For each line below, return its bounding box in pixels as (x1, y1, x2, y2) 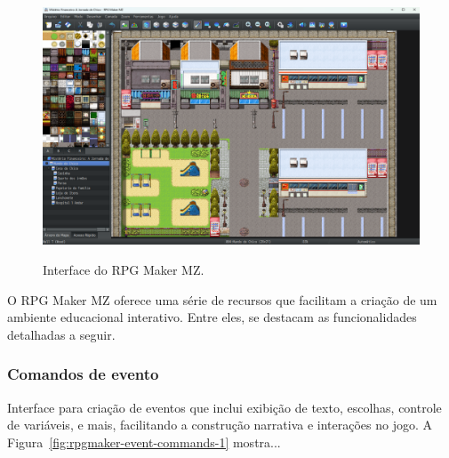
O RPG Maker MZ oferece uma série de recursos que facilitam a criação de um (7, 290, 437, 309)
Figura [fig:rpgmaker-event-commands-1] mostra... (7, 432, 281, 451)
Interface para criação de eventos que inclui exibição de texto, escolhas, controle (7, 398, 442, 416)
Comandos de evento (7, 363, 159, 385)
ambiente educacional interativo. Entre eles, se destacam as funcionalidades (7, 308, 417, 326)
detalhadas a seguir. (7, 325, 116, 343)
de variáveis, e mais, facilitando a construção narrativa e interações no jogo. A (7, 415, 433, 434)
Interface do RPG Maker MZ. (43, 261, 204, 279)
